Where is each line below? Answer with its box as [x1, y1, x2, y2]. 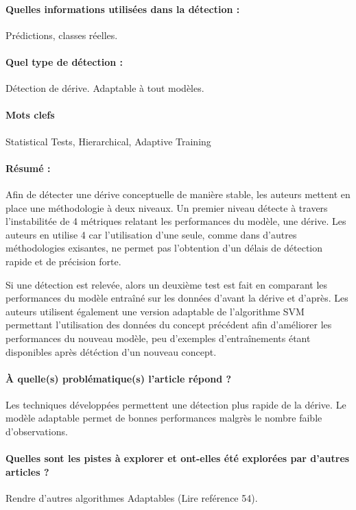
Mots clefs [5, 108, 55, 122]
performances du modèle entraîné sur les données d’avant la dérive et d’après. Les [5, 291, 348, 305]
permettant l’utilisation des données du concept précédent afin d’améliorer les [5, 317, 332, 332]
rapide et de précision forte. [5, 254, 121, 268]
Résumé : [5, 160, 51, 175]
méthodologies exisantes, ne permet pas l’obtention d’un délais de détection [5, 241, 323, 255]
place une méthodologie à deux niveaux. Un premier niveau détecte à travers [5, 200, 328, 215]
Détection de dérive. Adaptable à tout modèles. [5, 81, 204, 95]
